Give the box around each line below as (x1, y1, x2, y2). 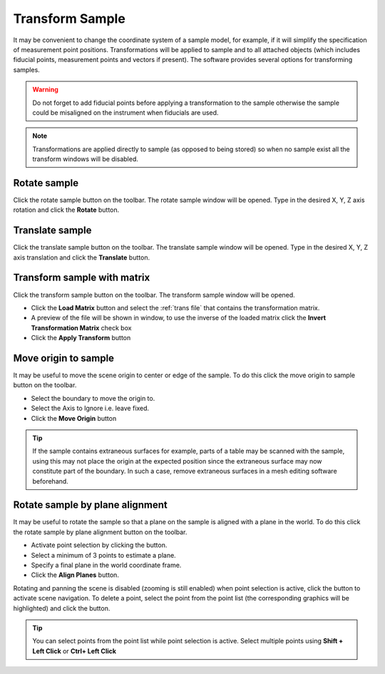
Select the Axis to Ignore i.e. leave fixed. (31, 404, 150, 413)
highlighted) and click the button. (13, 603, 111, 613)
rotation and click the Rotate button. (13, 205, 120, 214)
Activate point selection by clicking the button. (31, 541, 168, 549)
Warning (32, 86, 58, 94)
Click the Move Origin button (31, 414, 117, 422)
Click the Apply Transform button (31, 334, 131, 342)
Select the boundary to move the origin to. (31, 394, 155, 402)
